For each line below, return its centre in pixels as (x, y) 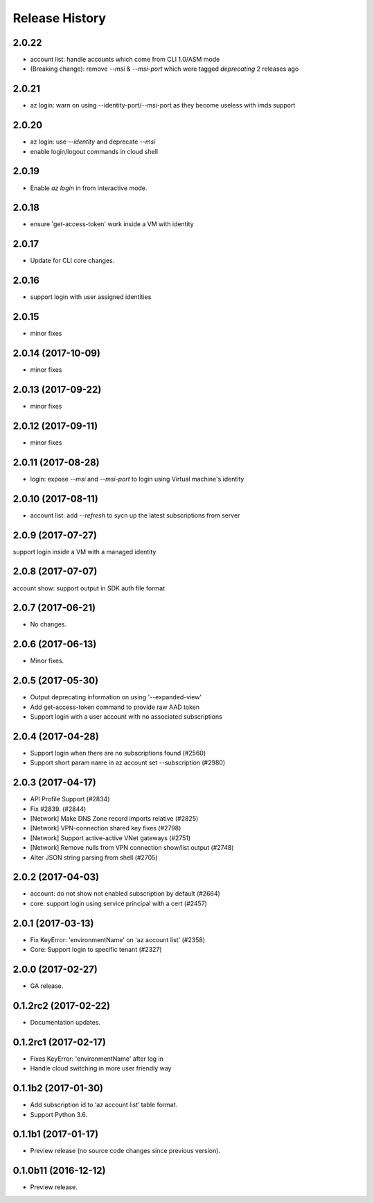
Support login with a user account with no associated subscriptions (126, 717)
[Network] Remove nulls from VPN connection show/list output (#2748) (132, 848)
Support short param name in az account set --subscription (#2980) (128, 762)
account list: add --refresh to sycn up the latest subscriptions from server (135, 515)
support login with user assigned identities (91, 297)
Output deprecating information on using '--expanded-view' (116, 697)
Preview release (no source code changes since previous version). (125, 1151)
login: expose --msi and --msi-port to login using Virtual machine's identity (137, 479)
